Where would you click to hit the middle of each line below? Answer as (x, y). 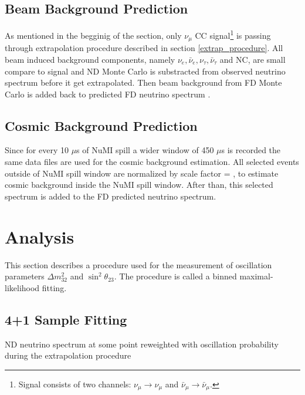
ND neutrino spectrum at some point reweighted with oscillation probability (142, 344)
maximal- (256, 276)
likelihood (22, 287)
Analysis (40, 236)
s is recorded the (251, 150)
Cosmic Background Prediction (101, 125)
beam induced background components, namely (90, 59)
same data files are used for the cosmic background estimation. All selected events (152, 162)
